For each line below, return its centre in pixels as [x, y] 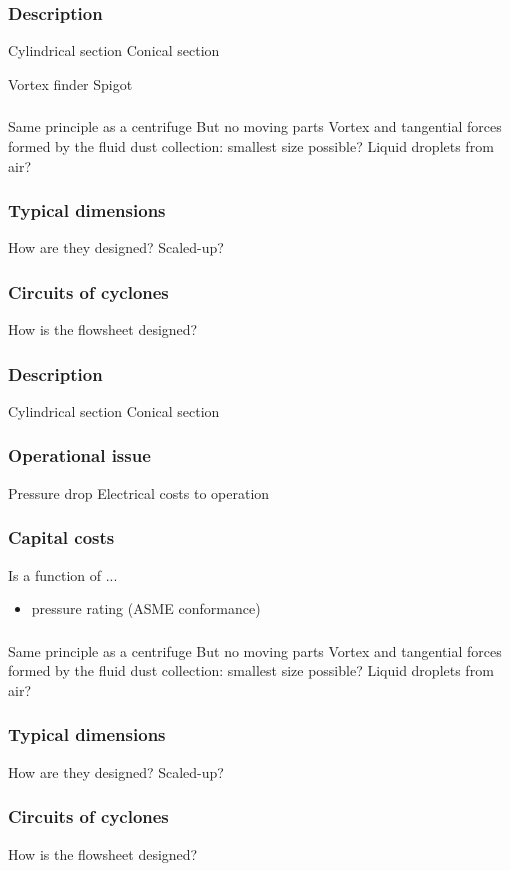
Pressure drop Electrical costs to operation [139, 492]
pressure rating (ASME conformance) [146, 608]
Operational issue [79, 455]
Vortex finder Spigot [70, 83]
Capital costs [61, 537]
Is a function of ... [63, 574]
